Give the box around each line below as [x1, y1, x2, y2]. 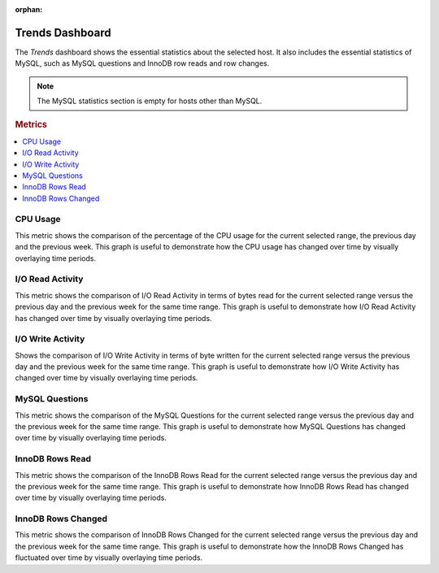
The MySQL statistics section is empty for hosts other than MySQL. [37, 96, 263, 106]
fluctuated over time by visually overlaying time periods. [15, 553, 203, 562]
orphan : [15, 5, 43, 14]
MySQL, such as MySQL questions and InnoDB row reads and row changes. [15, 59, 270, 68]
